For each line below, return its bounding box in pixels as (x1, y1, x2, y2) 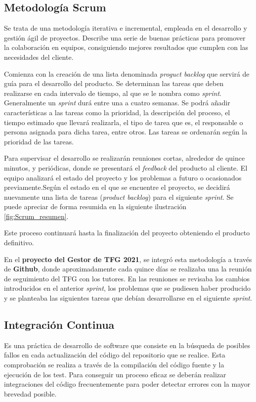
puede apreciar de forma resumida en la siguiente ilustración (4, 201, 187, 212)
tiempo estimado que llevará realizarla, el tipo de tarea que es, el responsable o (4, 117, 243, 127)
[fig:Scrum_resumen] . (4, 211, 69, 221)
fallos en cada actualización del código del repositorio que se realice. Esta (4, 350, 225, 360)
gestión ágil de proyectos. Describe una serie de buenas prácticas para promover (4, 32, 246, 43)
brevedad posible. (4, 388, 57, 399)
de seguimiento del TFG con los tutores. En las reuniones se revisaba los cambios (4, 273, 250, 283)
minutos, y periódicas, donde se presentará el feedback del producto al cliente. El (4, 162, 248, 173)
